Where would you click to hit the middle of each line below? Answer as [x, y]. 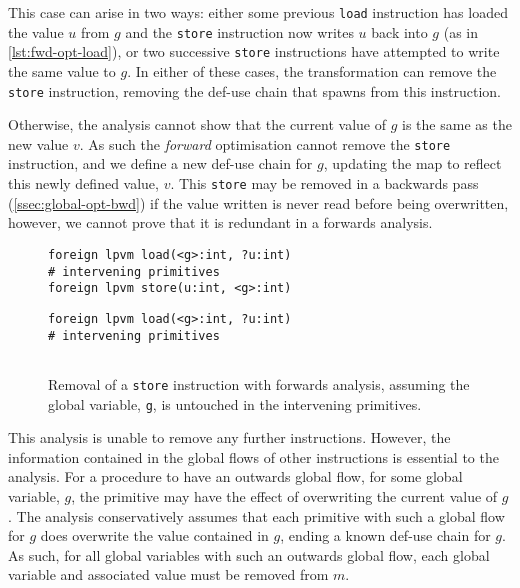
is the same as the [457, 124]
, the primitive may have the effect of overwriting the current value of [284, 495]
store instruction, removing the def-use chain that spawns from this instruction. [254, 90]
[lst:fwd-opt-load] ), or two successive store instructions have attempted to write [254, 51]
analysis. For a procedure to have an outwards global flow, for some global [235, 476]
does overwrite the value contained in [154, 535]
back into [399, 31]
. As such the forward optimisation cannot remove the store [265, 143]
